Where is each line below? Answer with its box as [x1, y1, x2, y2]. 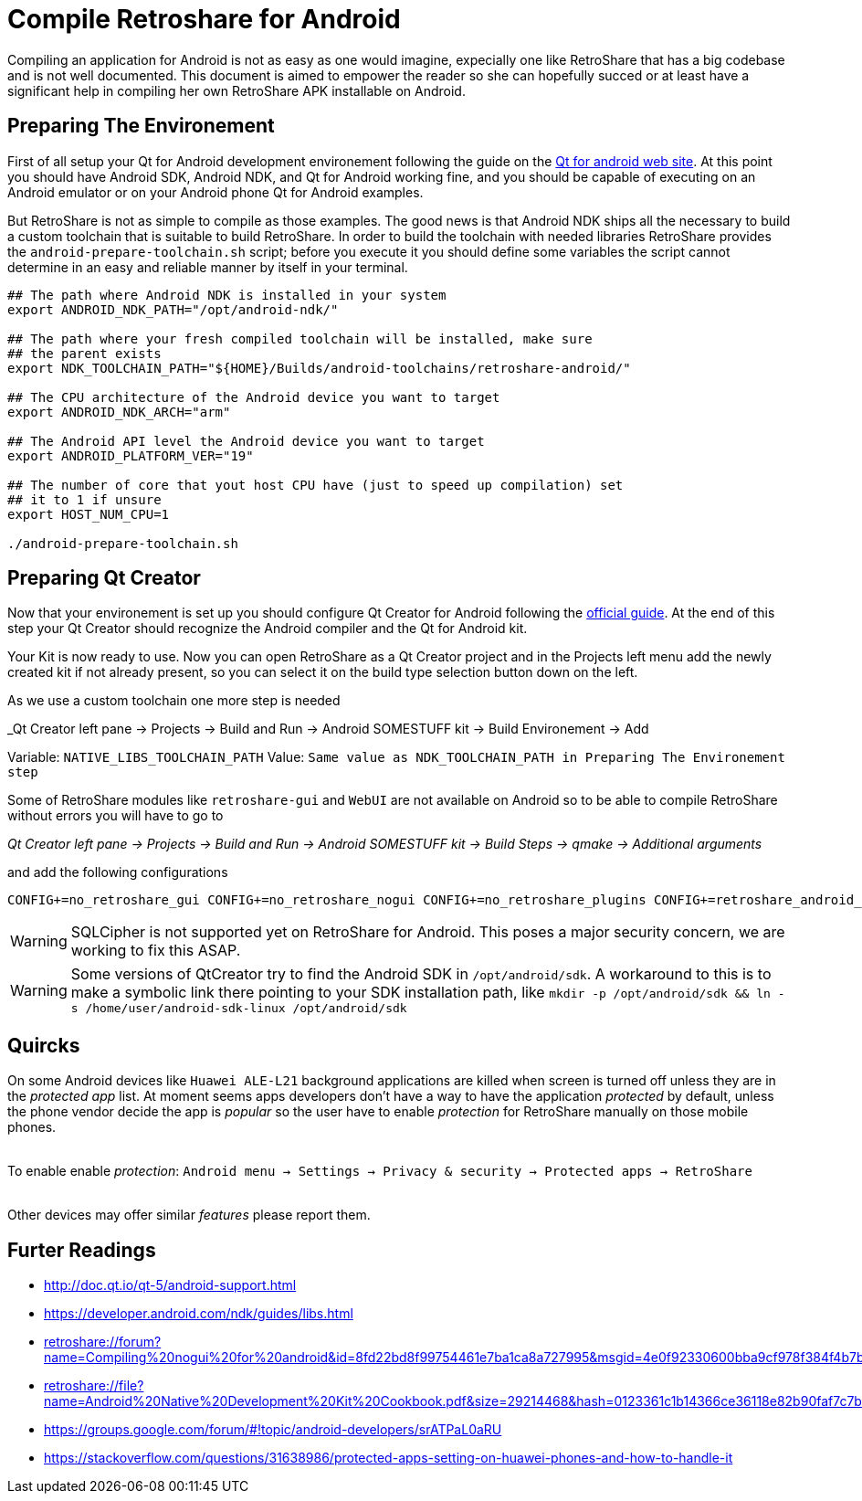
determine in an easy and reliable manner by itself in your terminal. [7, 259, 408, 275]
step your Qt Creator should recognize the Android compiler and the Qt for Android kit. [7, 620, 528, 637]
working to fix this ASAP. [70, 941, 241, 960]
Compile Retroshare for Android [7, 4, 401, 35]
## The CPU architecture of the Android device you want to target [7, 389, 500, 405]
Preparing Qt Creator [7, 566, 201, 590]
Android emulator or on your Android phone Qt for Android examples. [7, 184, 424, 200]
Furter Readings [7, 1238, 156, 1262]
